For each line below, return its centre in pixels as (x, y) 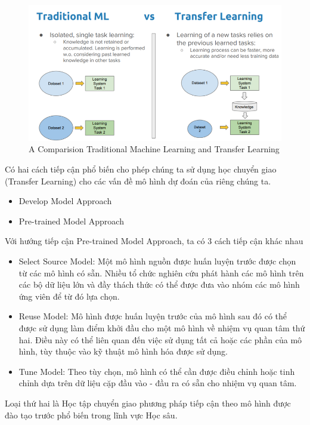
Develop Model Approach (65, 201)
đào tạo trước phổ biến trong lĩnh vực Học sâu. (91, 415)
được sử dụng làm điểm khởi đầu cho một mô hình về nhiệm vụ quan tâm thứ (162, 328)
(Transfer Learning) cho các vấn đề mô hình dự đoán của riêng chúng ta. (138, 181)
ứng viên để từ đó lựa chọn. (69, 296)
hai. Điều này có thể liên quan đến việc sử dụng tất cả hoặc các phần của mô (160, 339)
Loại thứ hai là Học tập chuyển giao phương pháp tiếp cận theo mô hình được (148, 403)
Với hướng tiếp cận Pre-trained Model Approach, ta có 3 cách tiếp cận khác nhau (154, 241)
